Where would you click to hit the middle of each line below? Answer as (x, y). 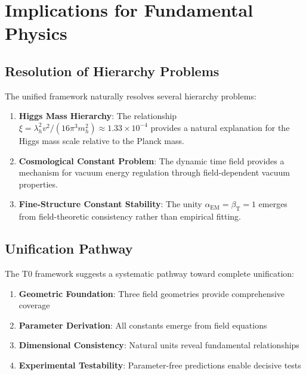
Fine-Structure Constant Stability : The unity (110, 204)
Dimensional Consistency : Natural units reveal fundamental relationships (159, 345)
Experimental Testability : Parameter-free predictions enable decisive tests (160, 365)
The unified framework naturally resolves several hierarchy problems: (131, 96)
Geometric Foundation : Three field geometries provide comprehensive (152, 293)
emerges (273, 204)
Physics (36, 33)
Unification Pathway (69, 249)
